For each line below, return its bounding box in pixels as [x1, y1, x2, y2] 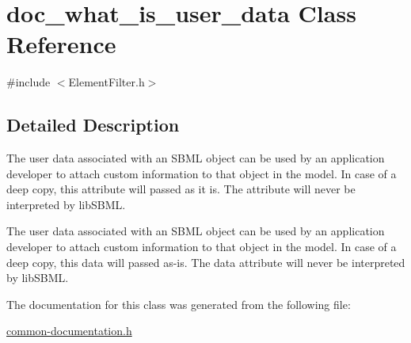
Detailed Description [6, 112, 180, 137]
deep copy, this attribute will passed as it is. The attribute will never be [6, 181, 356, 197]
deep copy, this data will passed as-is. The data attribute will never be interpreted [6, 253, 405, 270]
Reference [6, 28, 116, 60]
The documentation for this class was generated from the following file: [6, 295, 351, 312]
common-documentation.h [6, 322, 132, 339]
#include [6, 74, 51, 90]
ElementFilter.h [68, 74, 145, 90]
